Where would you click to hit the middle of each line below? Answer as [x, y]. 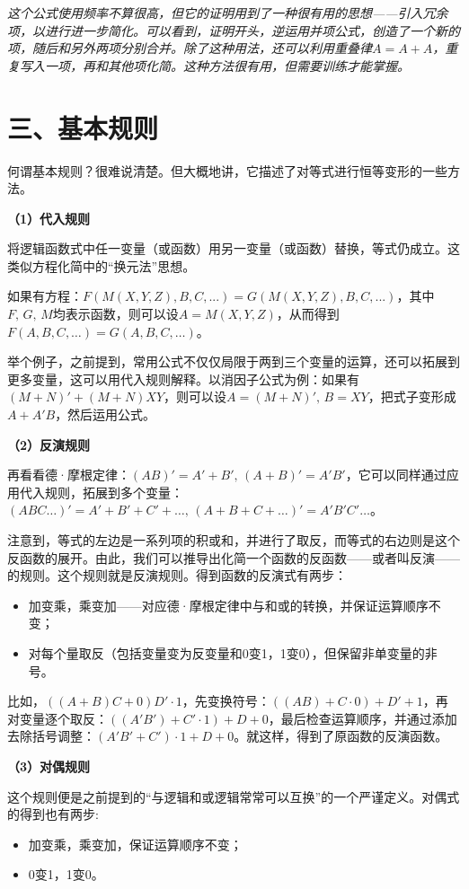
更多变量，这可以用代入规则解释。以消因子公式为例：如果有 [183, 378]
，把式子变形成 [412, 396]
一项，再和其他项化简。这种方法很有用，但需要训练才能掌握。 [227, 65]
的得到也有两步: [53, 814]
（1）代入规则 [49, 218]
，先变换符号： [226, 701]
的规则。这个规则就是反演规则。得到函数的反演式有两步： [177, 575]
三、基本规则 [83, 127]
